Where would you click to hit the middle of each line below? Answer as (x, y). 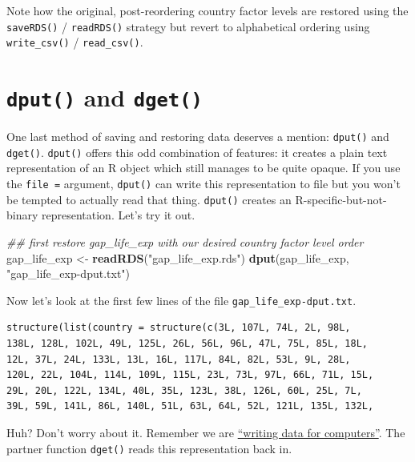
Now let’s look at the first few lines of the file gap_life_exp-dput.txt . (181, 300)
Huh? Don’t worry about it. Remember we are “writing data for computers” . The (206, 432)
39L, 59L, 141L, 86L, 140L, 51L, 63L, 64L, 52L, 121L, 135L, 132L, (190, 406)
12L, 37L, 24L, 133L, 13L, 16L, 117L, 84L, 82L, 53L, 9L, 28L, (179, 359)
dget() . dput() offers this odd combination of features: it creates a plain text (197, 152)
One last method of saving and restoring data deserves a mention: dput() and (198, 137)
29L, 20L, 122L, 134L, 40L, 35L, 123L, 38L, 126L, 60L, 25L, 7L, (184, 390)
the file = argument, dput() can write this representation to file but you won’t (203, 184)
